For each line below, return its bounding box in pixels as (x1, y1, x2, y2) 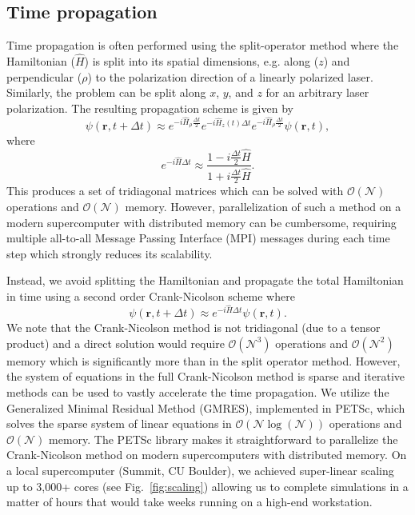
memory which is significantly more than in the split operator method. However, (6, 352, 401, 369)
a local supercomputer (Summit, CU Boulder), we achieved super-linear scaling (6, 461, 394, 478)
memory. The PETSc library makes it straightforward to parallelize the (49, 430, 398, 447)
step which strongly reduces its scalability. (6, 245, 213, 261)
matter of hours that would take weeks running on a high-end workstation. (6, 493, 373, 510)
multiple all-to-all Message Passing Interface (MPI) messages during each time (6, 230, 390, 246)
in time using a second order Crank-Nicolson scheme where (6, 287, 295, 304)
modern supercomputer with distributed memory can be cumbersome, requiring (6, 214, 397, 230)
